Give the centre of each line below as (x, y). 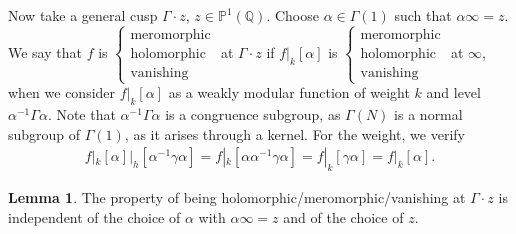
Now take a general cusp (83, 15)
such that (423, 15)
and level (453, 92)
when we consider (62, 92)
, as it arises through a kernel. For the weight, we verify (294, 133)
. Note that (81, 113)
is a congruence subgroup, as (253, 113)
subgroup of (44, 133)
